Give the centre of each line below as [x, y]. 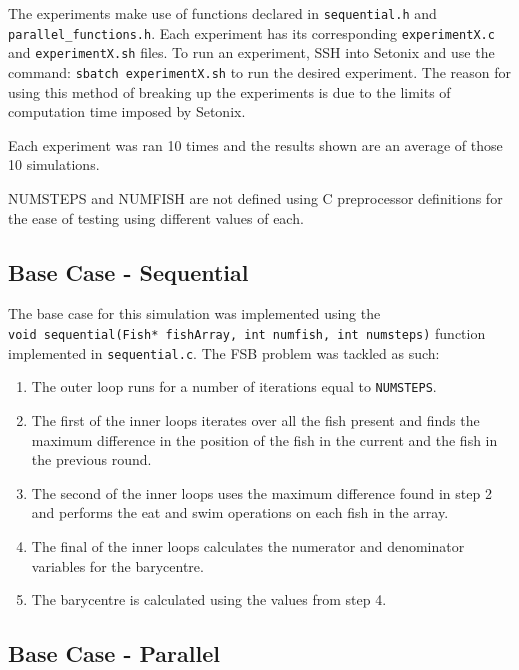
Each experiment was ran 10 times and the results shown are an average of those [255, 144]
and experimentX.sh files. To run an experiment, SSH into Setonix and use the [251, 52]
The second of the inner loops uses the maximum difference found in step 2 [261, 492]
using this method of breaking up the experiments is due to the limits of [229, 91]
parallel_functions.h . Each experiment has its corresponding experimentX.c [251, 32]
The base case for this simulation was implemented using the [194, 313]
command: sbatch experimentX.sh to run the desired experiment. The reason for [260, 71]
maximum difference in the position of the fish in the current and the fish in [264, 439]
